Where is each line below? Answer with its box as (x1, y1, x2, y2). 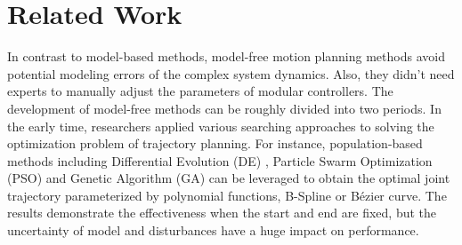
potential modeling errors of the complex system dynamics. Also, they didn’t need (7, 64, 455, 83)
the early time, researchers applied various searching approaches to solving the (7, 116, 434, 135)
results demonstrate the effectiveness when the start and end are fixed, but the (7, 203, 437, 222)
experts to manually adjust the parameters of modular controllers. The (7, 82, 393, 100)
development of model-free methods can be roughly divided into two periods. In (7, 99, 442, 117)
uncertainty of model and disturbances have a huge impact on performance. (7, 221, 419, 240)
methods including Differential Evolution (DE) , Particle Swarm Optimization (7, 151, 433, 170)
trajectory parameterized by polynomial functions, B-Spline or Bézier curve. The (7, 186, 447, 204)
